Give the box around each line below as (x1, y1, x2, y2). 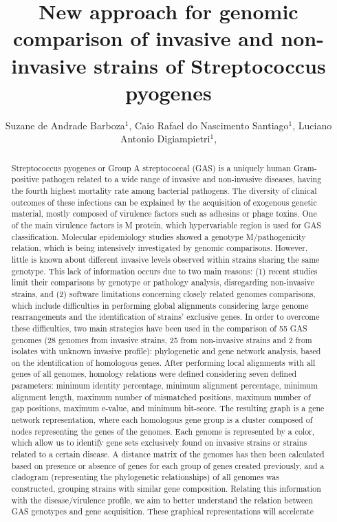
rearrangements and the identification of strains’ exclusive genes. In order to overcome (11, 311, 320, 323)
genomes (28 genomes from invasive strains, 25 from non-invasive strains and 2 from (11, 334, 312, 345)
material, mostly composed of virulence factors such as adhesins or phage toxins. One (11, 208, 317, 219)
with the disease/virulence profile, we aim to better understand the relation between (11, 494, 314, 505)
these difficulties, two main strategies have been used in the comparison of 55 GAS (11, 322, 307, 334)
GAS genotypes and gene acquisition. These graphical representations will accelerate (11, 505, 314, 517)
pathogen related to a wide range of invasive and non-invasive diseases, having (41, 173, 322, 185)
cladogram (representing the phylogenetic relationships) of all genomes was (11, 471, 280, 483)
